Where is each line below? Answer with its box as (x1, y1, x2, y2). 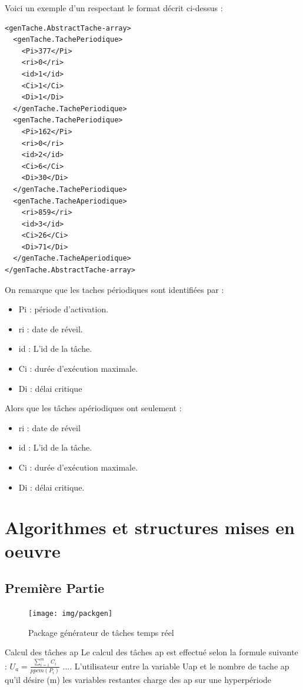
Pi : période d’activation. (18, 303, 109, 315)
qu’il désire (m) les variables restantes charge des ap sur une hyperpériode (5, 673, 272, 685)
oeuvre (5, 538, 61, 562)
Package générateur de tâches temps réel (28, 626, 174, 638)
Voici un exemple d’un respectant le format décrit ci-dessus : (5, 2, 223, 14)
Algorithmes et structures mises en (5, 515, 295, 539)
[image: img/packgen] (28, 609, 113, 618)
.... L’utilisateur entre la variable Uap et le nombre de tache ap (62, 659, 289, 672)
